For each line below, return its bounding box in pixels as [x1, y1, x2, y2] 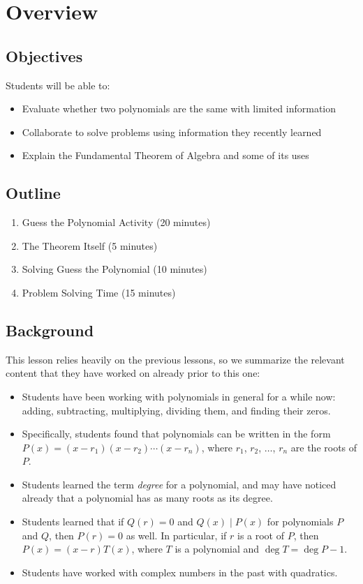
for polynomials [267, 514, 334, 529]
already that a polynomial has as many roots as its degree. [22, 491, 273, 505]
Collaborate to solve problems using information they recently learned [22, 124, 322, 139]
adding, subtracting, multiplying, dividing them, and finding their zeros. [22, 403, 331, 417]
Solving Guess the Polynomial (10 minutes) [22, 262, 207, 276]
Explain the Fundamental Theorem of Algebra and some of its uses [22, 148, 309, 163]
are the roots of [290, 440, 357, 454]
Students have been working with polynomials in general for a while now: [22, 389, 336, 403]
